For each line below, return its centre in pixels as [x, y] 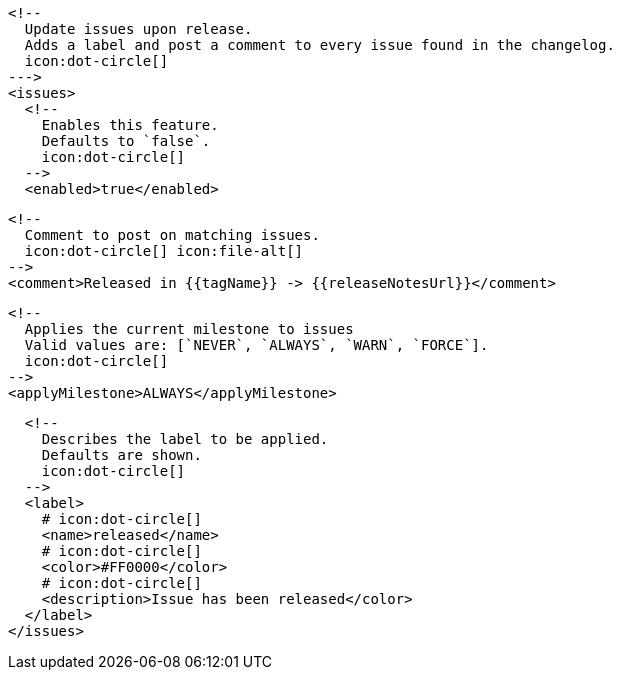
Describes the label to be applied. [185, 439]
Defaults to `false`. [126, 141]
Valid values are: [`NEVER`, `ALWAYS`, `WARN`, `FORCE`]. [256, 345]
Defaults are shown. [121, 455]
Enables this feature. [130, 125]
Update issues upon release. [138, 29]
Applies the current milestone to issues [189, 329]
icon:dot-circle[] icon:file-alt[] [164, 251]
